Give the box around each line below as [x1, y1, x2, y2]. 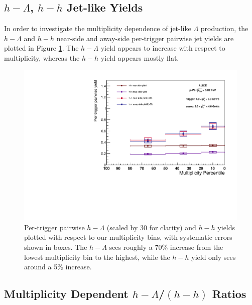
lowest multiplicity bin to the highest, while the [24, 251, 170, 262]
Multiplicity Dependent [4, 286, 129, 301]
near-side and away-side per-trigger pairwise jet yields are [56, 33, 234, 43]
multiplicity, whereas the [4, 52, 80, 63]
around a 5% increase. [24, 261, 92, 272]
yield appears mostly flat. [100, 52, 179, 63]
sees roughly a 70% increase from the [109, 242, 223, 252]
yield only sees [191, 251, 236, 262]
